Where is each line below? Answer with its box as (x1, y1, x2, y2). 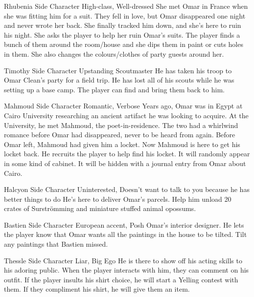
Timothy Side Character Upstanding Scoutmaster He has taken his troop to (4, 65, 232, 75)
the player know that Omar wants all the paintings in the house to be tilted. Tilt (4, 229, 247, 239)
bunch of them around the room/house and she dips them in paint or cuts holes (4, 39, 243, 49)
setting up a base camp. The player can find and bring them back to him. (4, 84, 225, 94)
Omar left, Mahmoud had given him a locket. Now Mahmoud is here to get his (4, 139, 240, 149)
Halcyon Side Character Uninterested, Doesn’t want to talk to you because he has (4, 184, 250, 194)
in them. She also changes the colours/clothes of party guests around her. (4, 48, 224, 59)
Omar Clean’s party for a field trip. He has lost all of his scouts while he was (4, 75, 234, 85)
